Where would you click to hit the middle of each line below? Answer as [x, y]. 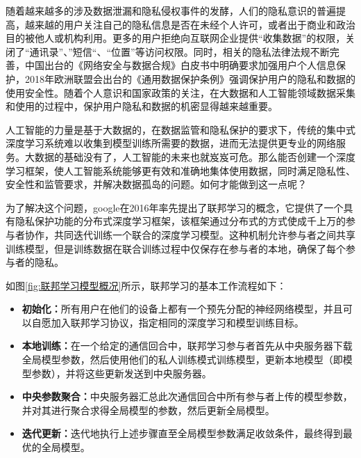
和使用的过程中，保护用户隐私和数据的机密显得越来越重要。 [142, 106]
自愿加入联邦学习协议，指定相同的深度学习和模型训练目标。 [168, 322]
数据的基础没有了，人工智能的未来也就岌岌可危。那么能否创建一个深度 [195, 156]
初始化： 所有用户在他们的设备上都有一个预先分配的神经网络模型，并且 [182, 309]
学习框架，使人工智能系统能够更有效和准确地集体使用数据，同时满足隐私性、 [180, 170]
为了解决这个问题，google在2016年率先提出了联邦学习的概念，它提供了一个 [175, 207]
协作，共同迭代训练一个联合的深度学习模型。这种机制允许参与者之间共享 [190, 234]
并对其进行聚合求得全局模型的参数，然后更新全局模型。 [148, 410]
